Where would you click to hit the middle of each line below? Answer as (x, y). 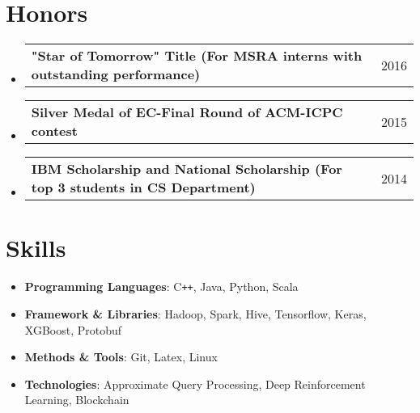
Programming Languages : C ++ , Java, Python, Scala (161, 287)
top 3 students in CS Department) (143, 188)
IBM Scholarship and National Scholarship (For (187, 169)
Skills (36, 248)
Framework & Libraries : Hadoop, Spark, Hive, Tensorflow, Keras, (195, 313)
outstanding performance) (116, 74)
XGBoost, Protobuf (73, 329)
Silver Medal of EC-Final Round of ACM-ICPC (187, 112)
